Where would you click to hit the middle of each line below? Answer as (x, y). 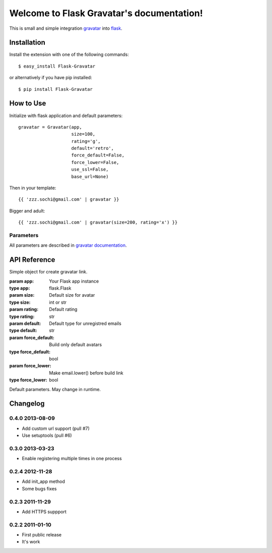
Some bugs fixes (39, 488)
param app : (22, 281)
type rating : (22, 316)
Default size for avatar (72, 295)
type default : (23, 330)
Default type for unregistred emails (85, 323)
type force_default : (30, 352)
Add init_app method (43, 481)
